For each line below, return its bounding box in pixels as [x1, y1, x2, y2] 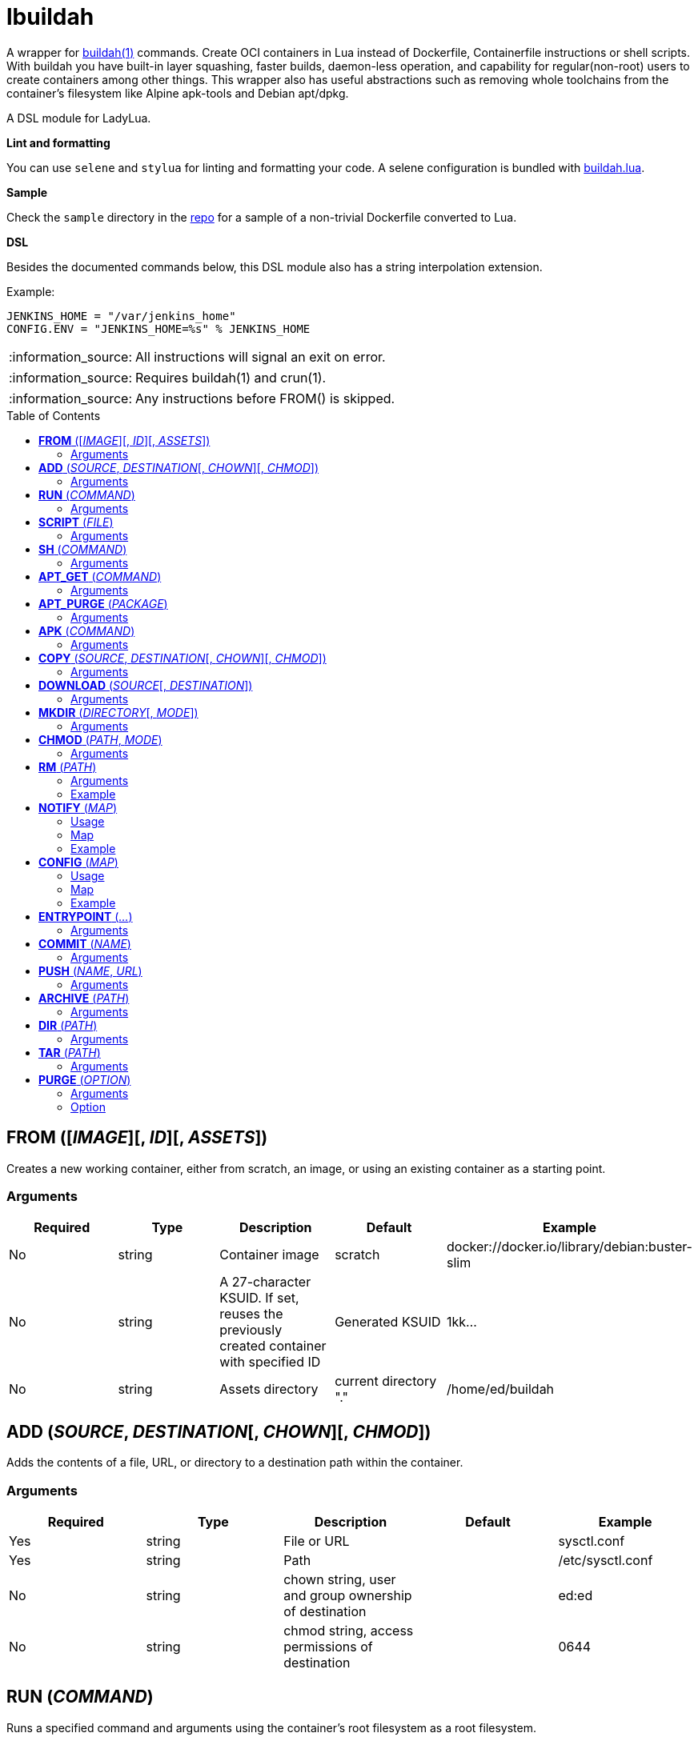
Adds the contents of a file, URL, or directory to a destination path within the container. [6, 1455, 463, 1470]
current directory [335, 1373, 437, 1390]
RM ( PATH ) [38, 759, 97, 774]
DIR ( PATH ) [38, 1018, 98, 1032]
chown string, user [283, 1571, 396, 1587]
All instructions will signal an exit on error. [135, 348, 386, 365]
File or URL [283, 1532, 350, 1549]
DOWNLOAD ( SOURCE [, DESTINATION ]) [38, 678, 253, 692]
